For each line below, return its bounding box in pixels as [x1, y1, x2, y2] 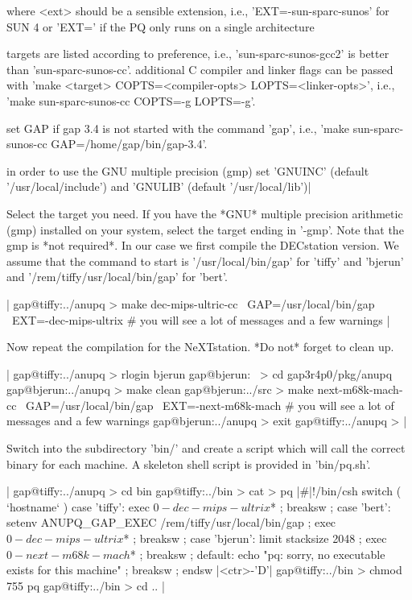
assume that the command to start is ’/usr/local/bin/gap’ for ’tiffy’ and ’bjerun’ [6, 252, 404, 269]
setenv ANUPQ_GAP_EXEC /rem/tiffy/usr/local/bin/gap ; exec [6, 514, 336, 531]
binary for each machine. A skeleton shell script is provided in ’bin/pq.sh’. [6, 455, 371, 472]
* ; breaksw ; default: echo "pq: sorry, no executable [130, 545, 385, 562]
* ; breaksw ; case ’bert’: [270, 498, 391, 515]
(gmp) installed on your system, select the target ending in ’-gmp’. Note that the [6, 221, 404, 238]
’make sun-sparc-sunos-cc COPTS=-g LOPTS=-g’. [6, 92, 256, 109]
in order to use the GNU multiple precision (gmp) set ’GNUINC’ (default [6, 162, 369, 179]
